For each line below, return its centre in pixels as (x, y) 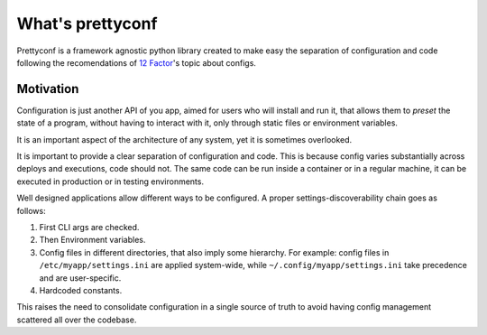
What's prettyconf (87, 23)
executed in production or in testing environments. (110, 181)
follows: (31, 210)
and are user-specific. (80, 278)
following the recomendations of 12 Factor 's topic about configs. (137, 62)
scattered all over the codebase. (77, 320)
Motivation (48, 89)
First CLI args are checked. (89, 227)
